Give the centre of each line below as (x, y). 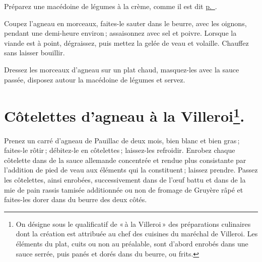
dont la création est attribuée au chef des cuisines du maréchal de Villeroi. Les (137, 234)
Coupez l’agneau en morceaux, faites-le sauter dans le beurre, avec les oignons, (125, 23)
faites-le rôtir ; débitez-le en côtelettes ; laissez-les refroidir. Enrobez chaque (120, 150)
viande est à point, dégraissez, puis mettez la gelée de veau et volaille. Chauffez (126, 42)
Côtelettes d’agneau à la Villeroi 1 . (124, 115)
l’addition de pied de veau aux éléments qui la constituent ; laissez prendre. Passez (131, 170)
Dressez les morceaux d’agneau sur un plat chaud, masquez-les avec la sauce (122, 69)
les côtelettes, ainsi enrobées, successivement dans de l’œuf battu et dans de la (125, 179)
